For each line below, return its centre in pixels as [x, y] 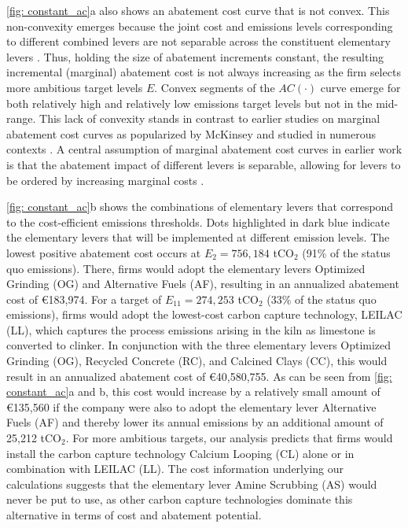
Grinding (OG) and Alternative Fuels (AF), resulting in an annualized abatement [203, 284]
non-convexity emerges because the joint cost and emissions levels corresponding [200, 26]
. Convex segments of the [215, 87]
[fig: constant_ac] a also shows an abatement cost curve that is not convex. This [198, 10]
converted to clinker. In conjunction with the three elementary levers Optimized [199, 345]
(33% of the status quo [322, 299]
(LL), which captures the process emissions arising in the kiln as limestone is [191, 329]
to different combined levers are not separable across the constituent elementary [199, 41]
